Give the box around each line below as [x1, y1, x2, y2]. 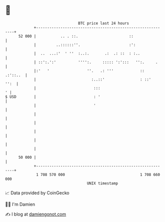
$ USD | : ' [5, 94, 100, 99]
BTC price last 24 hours [78, 21, 129, 26]
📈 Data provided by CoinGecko [5, 190, 70, 196]
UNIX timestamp [86, 180, 119, 186]
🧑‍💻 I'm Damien [5, 201, 36, 207]
